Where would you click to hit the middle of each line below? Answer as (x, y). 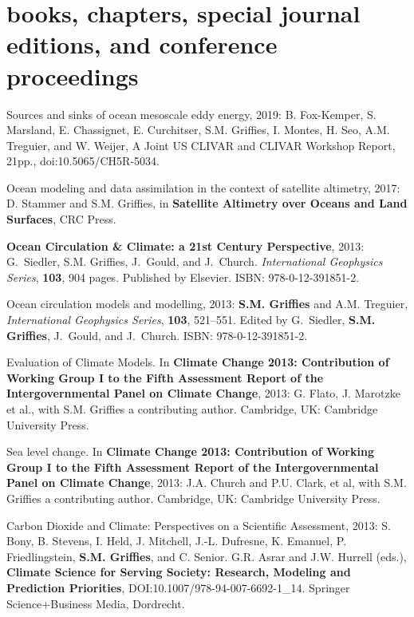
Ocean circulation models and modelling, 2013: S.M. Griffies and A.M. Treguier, (207, 304)
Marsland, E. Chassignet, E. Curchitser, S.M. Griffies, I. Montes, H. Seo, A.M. (198, 130)
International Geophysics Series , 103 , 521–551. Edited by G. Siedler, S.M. (191, 320)
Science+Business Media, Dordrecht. (96, 603)
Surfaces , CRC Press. (61, 219)
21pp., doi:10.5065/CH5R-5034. (83, 161)
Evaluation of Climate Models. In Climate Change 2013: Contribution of (198, 362)
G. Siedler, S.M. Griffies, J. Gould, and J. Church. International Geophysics (195, 261)
